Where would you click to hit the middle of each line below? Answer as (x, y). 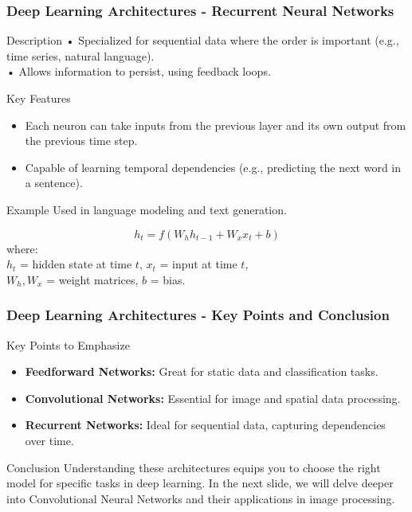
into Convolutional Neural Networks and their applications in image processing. (201, 498)
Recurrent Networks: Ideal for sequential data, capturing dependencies (205, 425)
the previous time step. (81, 141)
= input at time (198, 264)
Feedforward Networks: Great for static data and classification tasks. (202, 371)
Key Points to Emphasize (68, 344)
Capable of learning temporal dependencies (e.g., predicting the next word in (213, 167)
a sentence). (54, 183)
